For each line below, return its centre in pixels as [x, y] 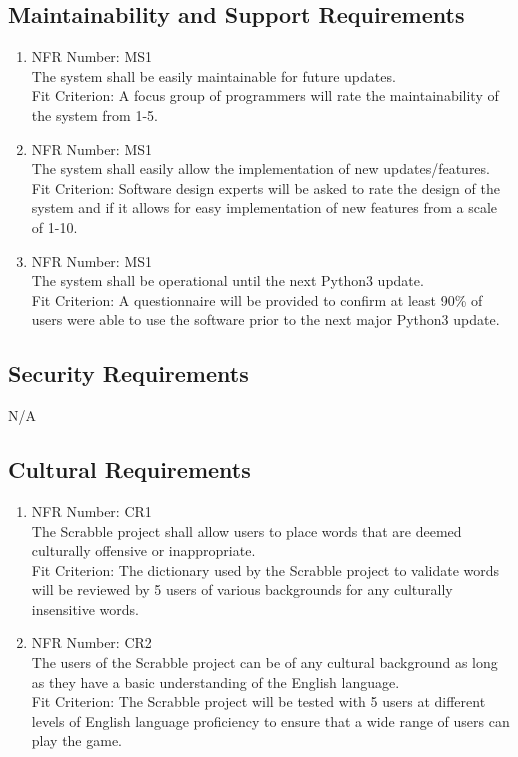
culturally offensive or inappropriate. [143, 550]
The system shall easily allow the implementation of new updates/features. [260, 168]
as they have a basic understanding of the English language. [215, 681]
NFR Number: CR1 [91, 510]
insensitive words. [85, 608]
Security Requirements [128, 373]
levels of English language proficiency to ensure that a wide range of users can [270, 720]
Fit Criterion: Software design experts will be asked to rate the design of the [265, 187]
